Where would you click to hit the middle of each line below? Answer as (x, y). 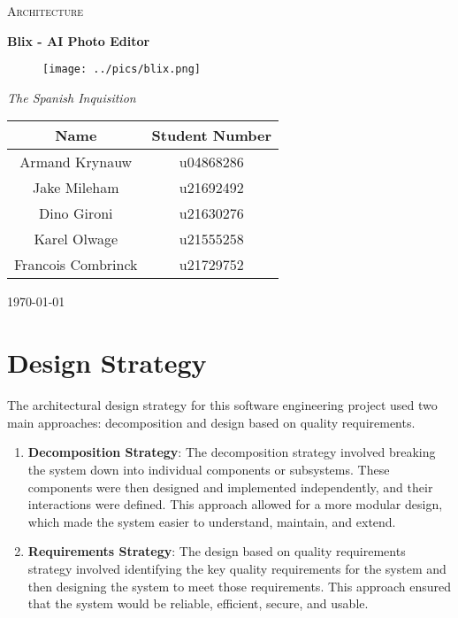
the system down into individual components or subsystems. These (209, 469)
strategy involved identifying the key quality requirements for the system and (237, 568)
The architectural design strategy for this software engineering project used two (222, 405)
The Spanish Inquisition (72, 97)
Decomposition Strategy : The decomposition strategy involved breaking (232, 452)
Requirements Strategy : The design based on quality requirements (217, 551)
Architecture (46, 11)
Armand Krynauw (76, 162)
